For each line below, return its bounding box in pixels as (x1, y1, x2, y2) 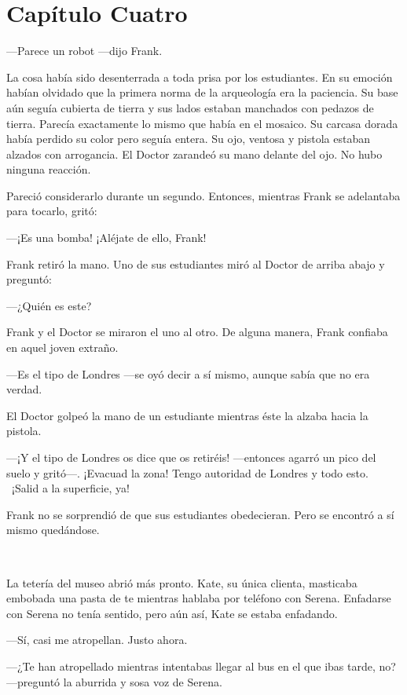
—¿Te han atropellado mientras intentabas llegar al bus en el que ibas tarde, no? (6, 657, 396, 674)
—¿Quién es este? (6, 297, 92, 313)
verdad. (6, 381, 42, 397)
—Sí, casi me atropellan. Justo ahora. (6, 631, 188, 648)
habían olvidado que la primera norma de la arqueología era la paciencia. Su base (6, 84, 398, 101)
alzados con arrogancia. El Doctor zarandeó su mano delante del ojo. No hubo (6, 145, 383, 162)
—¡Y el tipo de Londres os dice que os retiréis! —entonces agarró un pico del (6, 449, 376, 465)
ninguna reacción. (6, 161, 91, 177)
